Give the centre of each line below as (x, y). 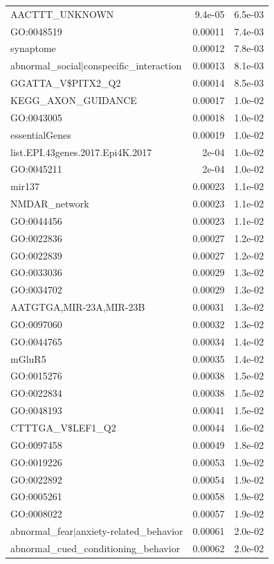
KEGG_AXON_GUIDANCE (74, 100)
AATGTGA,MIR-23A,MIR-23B (78, 307)
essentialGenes (41, 134)
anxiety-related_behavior (130, 531)
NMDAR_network (50, 204)
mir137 (25, 186)
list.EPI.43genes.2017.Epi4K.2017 (81, 152)
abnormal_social (46, 66)
